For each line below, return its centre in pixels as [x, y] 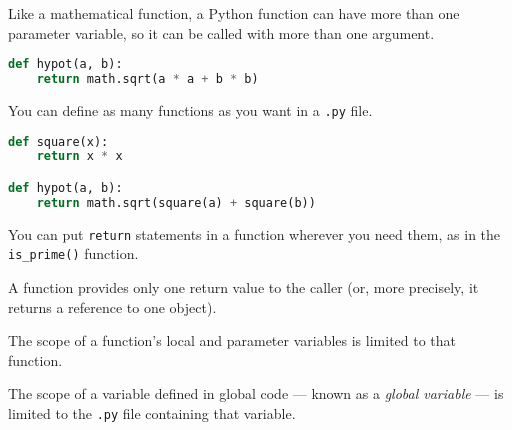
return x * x [79, 156]
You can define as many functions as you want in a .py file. [190, 109]
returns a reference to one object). [112, 306]
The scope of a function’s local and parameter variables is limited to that [232, 340]
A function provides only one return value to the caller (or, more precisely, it [243, 287]
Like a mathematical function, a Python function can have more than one [234, 13]
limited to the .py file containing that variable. [152, 413]
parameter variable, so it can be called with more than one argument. [221, 32]
